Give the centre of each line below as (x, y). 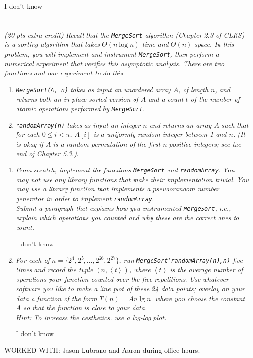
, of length (194, 89)
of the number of (215, 99)
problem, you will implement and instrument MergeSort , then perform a (112, 54)
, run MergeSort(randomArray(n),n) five (181, 260)
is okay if (29, 144)
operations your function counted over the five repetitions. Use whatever (122, 279)
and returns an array (180, 124)
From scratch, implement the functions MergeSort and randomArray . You (125, 170)
